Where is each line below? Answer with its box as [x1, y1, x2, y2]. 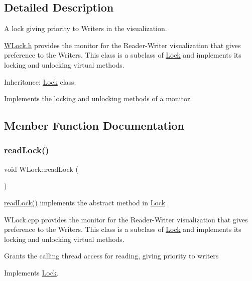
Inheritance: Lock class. [4, 76, 76, 87]
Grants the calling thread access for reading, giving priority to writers [4, 250, 219, 261]
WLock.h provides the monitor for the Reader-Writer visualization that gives [4, 40, 241, 50]
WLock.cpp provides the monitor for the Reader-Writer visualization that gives [4, 214, 248, 224]
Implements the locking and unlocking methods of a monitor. [4, 93, 192, 104]
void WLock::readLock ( [4, 163, 78, 174]
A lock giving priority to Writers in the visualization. [4, 23, 167, 34]
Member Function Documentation [4, 118, 185, 133]
